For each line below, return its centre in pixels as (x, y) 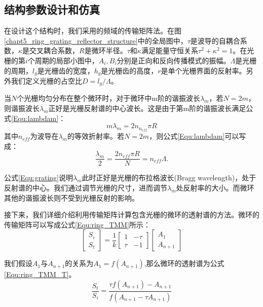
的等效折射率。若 (96, 136)
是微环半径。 (106, 50)
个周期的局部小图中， (63, 60)
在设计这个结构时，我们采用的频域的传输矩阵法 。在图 (93, 31)
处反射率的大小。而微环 (215, 187)
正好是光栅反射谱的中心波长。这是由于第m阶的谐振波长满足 (147, 108)
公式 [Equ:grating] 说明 (39, 178)
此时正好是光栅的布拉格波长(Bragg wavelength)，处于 (169, 178)
